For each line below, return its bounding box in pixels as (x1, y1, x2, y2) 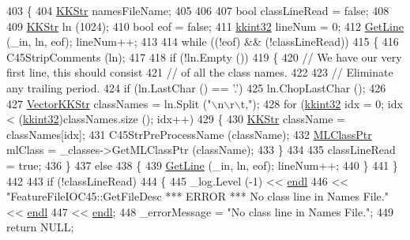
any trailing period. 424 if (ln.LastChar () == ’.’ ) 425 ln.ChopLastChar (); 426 (6, 79, 386, 96)
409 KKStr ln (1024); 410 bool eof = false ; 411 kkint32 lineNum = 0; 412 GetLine (6, 17, 404, 34)
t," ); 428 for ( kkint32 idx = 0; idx (240, 95, 403, 111)
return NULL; (6, 219, 74, 235)
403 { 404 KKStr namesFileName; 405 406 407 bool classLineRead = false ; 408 (6, 2, 389, 18)
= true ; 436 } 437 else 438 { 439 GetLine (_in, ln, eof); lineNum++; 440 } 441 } (6, 156, 398, 173)
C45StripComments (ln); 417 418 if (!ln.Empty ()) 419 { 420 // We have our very (6, 48, 402, 65)
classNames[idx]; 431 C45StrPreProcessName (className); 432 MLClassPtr (6, 126, 372, 142)
